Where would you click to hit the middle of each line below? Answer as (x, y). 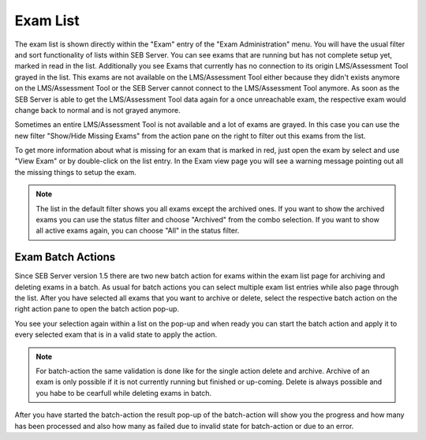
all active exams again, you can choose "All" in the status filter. (138, 231)
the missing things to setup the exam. (76, 172)
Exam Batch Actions (65, 257)
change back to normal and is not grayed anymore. (97, 110)
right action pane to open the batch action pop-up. (97, 309)
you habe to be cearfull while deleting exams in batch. (124, 393)
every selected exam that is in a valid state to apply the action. (116, 334)
